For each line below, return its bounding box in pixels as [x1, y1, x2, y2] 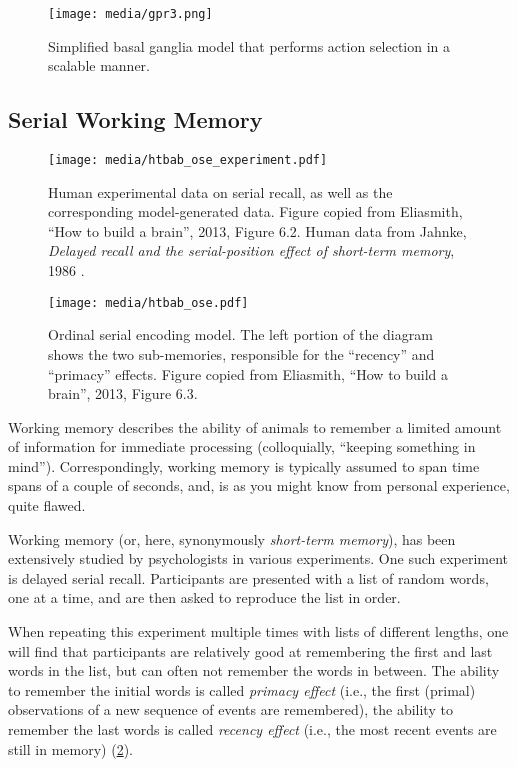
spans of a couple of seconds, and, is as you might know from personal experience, [8, 475, 510, 496]
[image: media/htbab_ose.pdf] [48, 295, 249, 310]
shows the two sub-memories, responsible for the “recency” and [48, 343, 435, 364]
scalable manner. [48, 55, 151, 76]
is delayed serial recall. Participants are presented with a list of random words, [8, 567, 489, 588]
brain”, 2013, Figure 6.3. [48, 383, 198, 404]
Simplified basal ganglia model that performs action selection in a [48, 35, 451, 56]
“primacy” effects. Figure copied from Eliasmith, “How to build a [48, 363, 449, 384]
